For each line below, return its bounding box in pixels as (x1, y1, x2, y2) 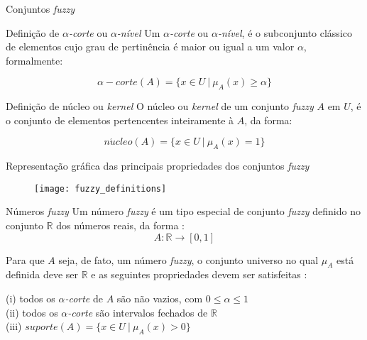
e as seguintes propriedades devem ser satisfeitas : (91, 267, 307, 282)
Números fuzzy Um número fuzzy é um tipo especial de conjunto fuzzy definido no (6, 204, 361, 219)
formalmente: (6, 53, 63, 67)
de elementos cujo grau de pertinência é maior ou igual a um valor (6, 39, 295, 54)
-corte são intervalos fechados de (67, 305, 208, 319)
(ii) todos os (6, 305, 58, 319)
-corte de (65, 290, 103, 305)
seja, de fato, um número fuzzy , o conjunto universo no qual (58, 252, 319, 267)
